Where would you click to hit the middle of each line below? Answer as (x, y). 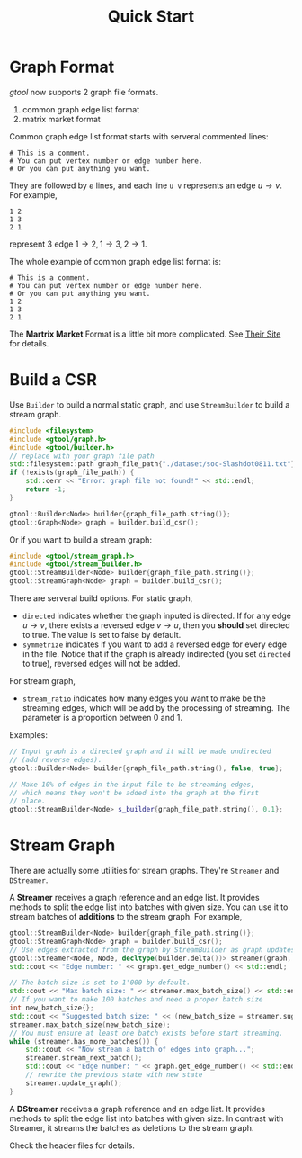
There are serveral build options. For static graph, (101, 598)
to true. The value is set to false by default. (102, 635)
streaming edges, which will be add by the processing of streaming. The (156, 708)
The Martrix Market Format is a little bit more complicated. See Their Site (145, 334)
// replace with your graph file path (82, 456)
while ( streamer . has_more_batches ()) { (84, 1041)
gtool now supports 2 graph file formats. (84, 92)
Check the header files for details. (72, 1145)
